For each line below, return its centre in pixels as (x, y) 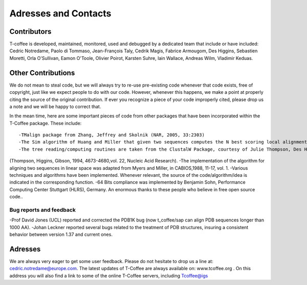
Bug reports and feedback (43, 210)
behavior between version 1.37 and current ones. (61, 235)
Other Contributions (42, 73)
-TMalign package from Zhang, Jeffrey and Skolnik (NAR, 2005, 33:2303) (112, 135)
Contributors (30, 32)
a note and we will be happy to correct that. (55, 106)
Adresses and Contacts (60, 13)
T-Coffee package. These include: (46, 123)
